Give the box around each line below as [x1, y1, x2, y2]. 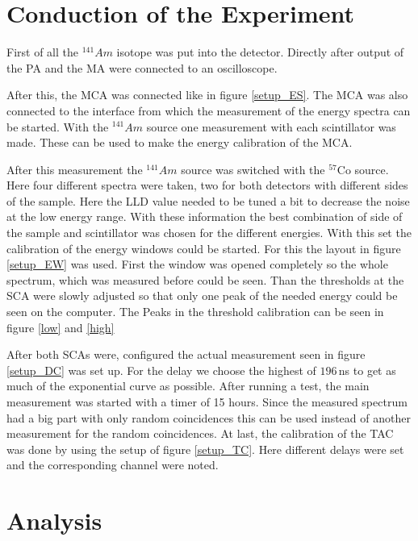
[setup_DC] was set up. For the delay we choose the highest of [6, 361, 316, 378]
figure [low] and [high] [6, 318, 115, 335]
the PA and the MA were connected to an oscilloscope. [6, 59, 278, 76]
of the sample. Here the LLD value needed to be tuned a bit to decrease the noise [6, 192, 410, 209]
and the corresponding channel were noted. [6, 456, 219, 473]
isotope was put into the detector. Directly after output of [116, 44, 404, 60]
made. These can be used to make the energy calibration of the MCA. [6, 134, 353, 151]
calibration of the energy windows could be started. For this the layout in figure [6, 239, 401, 256]
